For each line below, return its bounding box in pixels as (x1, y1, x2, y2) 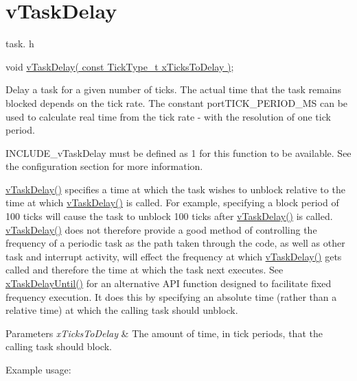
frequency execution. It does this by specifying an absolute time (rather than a (5, 289, 337, 304)
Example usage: (5, 362, 71, 376)
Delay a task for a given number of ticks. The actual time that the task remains (5, 82, 342, 97)
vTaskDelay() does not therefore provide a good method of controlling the (5, 222, 317, 236)
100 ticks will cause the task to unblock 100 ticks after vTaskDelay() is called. (5, 209, 333, 223)
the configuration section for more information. (5, 159, 203, 173)
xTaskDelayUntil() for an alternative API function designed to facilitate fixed (5, 276, 332, 291)
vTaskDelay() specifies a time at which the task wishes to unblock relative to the (5, 182, 345, 196)
